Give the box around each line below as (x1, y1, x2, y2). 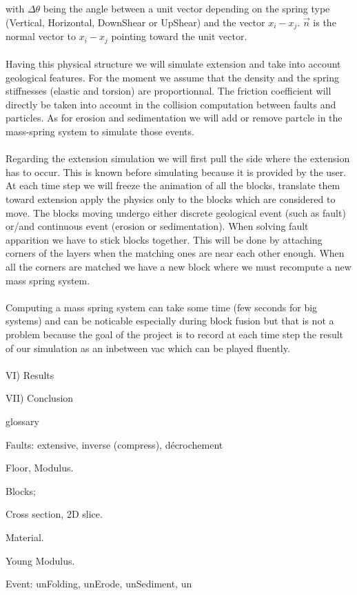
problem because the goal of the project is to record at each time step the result (6, 326, 344, 341)
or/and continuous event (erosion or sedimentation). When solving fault (6, 219, 309, 233)
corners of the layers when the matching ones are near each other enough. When (6, 246, 345, 260)
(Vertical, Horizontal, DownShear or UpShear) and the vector (6, 14, 265, 29)
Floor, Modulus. (6, 460, 74, 475)
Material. (6, 529, 44, 544)
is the (313, 14, 336, 29)
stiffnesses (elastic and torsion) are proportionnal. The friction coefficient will (6, 84, 331, 98)
